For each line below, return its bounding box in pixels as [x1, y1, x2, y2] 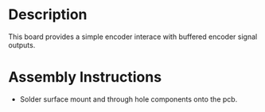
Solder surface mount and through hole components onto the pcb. [19, 94, 238, 104]
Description [8, 6, 88, 24]
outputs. [8, 40, 36, 49]
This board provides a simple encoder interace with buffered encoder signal [8, 32, 258, 41]
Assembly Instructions [8, 68, 162, 87]
